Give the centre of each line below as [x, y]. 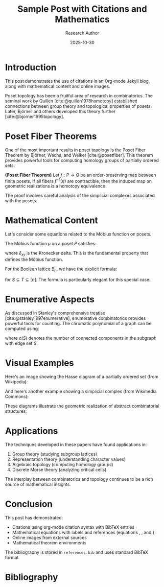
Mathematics [82, 19]
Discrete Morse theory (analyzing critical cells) [59, 470]
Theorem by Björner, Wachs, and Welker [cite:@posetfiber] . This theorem [79, 155]
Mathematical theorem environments [49, 542]
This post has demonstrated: [34, 517]
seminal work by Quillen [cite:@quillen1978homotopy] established [71, 101]
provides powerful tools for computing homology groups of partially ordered [82, 160]
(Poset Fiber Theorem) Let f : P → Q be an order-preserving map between [81, 175]
